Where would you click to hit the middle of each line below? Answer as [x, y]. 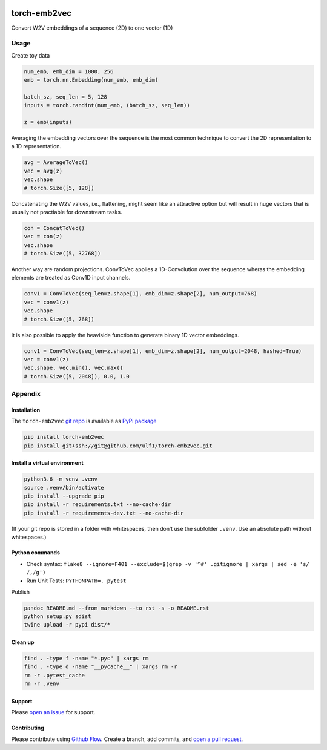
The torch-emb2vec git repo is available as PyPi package [84, 421]
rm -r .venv [42, 684]
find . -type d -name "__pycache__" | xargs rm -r [101, 667]
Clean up [23, 642]
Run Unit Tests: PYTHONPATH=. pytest [76, 581]
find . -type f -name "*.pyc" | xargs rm [86, 659]
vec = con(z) [43, 237]
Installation [26, 410]
